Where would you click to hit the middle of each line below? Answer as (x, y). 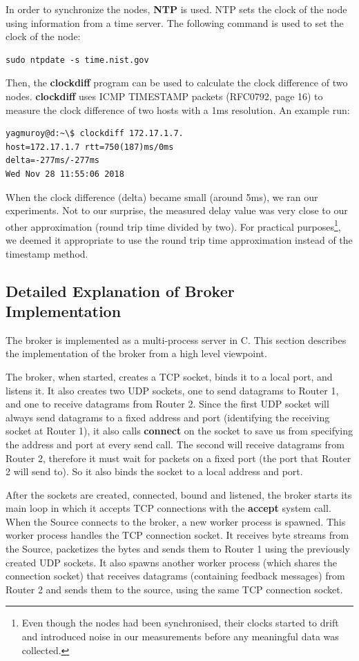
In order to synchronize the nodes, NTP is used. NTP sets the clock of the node (176, 9)
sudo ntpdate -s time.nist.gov (77, 60)
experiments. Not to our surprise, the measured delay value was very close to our (177, 210)
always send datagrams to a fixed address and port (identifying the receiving (168, 417)
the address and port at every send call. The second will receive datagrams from (175, 444)
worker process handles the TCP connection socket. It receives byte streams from (177, 535)
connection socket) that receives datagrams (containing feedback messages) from (175, 576)
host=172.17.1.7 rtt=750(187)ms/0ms (90, 147)
